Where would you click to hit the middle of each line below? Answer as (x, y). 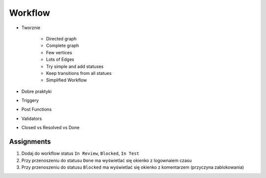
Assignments (30, 142)
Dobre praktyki (36, 91)
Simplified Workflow (66, 80)
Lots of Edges (60, 60)
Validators (32, 118)
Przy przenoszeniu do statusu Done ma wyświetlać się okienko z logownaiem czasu (107, 160)
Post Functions (36, 109)
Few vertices (59, 52)
